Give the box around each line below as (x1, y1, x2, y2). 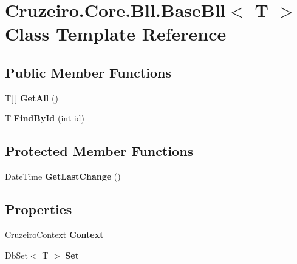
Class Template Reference (5, 21, 227, 46)
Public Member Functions (5, 63, 171, 81)
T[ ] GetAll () (5, 91, 58, 104)
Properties (5, 200, 72, 218)
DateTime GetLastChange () (5, 170, 121, 183)
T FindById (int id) (5, 112, 84, 124)
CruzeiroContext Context (5, 228, 104, 240)
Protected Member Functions (5, 141, 194, 160)
